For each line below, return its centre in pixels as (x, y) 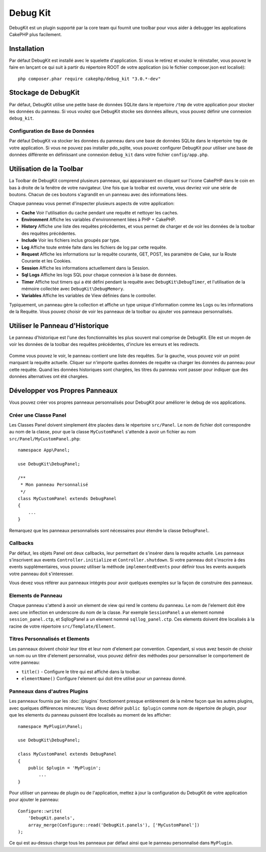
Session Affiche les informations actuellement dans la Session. (85, 268)
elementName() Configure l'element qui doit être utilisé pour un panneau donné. (104, 679)
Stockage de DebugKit (44, 93)
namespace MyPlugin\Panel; (50, 726)
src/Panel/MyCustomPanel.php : (45, 439)
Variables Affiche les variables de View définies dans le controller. (89, 296)
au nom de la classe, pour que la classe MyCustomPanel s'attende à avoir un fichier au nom (102, 432)
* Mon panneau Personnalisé (54, 485)
